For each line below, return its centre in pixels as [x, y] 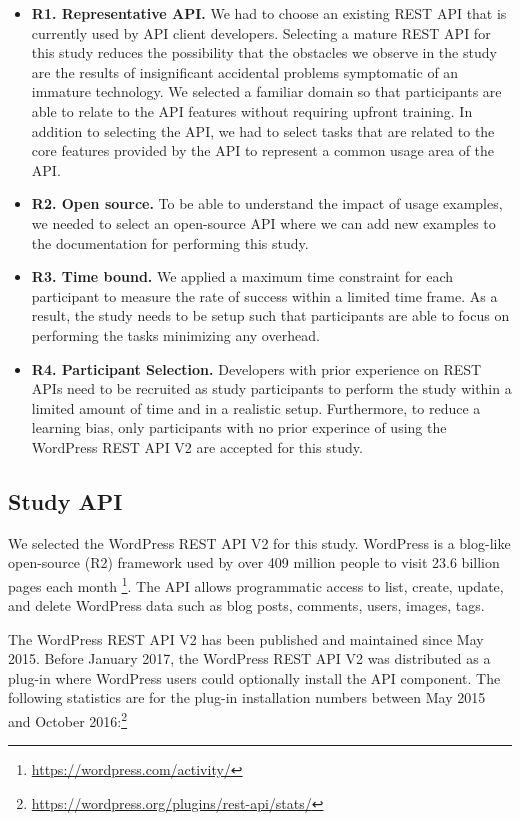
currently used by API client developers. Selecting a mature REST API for [261, 32]
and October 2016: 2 [68, 719]
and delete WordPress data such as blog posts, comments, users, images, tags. [246, 605]
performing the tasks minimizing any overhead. [175, 334]
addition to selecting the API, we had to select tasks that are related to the [263, 130]
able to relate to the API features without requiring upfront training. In [252, 110]
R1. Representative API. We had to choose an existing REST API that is [269, 13]
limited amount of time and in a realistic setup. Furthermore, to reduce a [256, 407]
